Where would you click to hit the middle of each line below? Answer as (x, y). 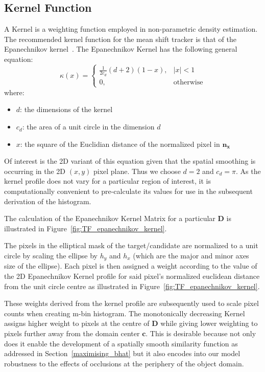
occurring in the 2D (35, 171)
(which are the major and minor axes (191, 256)
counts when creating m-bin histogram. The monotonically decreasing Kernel (125, 313)
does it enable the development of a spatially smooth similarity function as (121, 343)
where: (14, 92)
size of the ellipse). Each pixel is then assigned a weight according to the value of (131, 266)
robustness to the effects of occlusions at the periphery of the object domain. (124, 363)
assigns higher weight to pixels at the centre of (77, 323)
